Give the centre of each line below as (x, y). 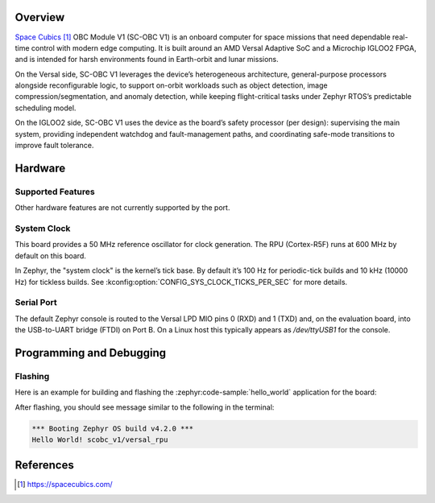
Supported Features (55, 192)
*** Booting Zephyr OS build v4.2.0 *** (112, 428)
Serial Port (36, 303)
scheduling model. (46, 108)
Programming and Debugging (91, 353)
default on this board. (50, 256)
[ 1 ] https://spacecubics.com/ (65, 484)
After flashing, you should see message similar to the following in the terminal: (145, 407)
